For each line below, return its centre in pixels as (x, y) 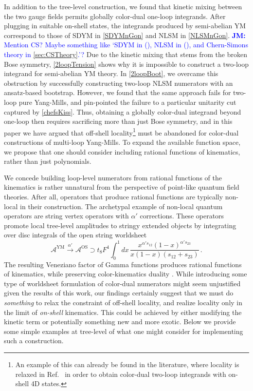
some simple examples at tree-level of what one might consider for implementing (124, 331)
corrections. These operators (182, 216)
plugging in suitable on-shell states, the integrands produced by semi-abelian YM (125, 26)
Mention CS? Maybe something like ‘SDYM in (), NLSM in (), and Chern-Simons (126, 45)
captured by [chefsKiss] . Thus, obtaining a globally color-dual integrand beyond (123, 111)
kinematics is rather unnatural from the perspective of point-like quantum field (122, 187)
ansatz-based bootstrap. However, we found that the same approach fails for (117, 92)
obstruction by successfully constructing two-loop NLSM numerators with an (118, 83)
